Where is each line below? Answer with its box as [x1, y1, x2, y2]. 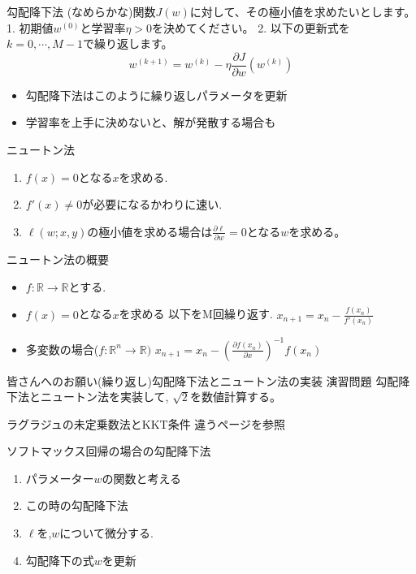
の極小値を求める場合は [87, 222, 213, 240]
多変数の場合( [25, 340, 99, 357]
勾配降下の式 [25, 551, 94, 568]
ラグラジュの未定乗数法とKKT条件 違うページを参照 [6, 415, 286, 432]
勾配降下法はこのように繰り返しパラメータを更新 [25, 86, 288, 103]
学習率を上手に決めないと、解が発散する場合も [25, 114, 276, 131]
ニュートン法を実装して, [40, 388, 169, 405]
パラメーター [25, 469, 94, 486]
